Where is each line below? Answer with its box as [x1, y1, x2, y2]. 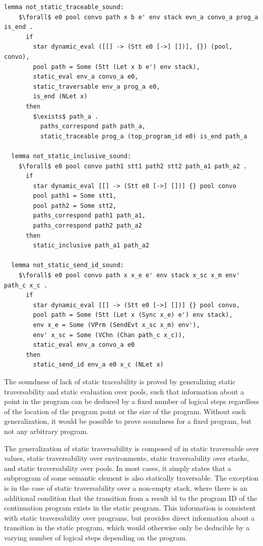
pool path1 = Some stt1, [33, 192, 117, 200]
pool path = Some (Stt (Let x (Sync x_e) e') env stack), [33, 311, 233, 319]
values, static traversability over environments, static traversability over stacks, [4, 453, 249, 463]
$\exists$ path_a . [33, 113, 99, 120]
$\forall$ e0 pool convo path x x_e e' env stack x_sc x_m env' [18, 272, 240, 279]
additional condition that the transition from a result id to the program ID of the [4, 492, 257, 503]
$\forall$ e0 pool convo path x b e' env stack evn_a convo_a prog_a [18, 13, 258, 21]
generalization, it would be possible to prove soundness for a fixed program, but [4, 416, 252, 426]
